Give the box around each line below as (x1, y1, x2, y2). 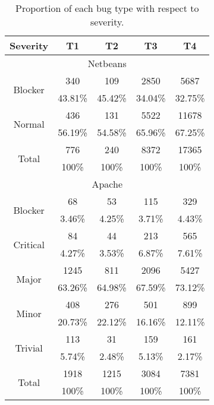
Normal (13, 116, 45, 131)
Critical (13, 237, 45, 251)
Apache (92, 177, 123, 191)
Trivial (15, 340, 43, 355)
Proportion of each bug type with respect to (15, 1, 199, 15)
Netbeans (87, 56, 127, 70)
